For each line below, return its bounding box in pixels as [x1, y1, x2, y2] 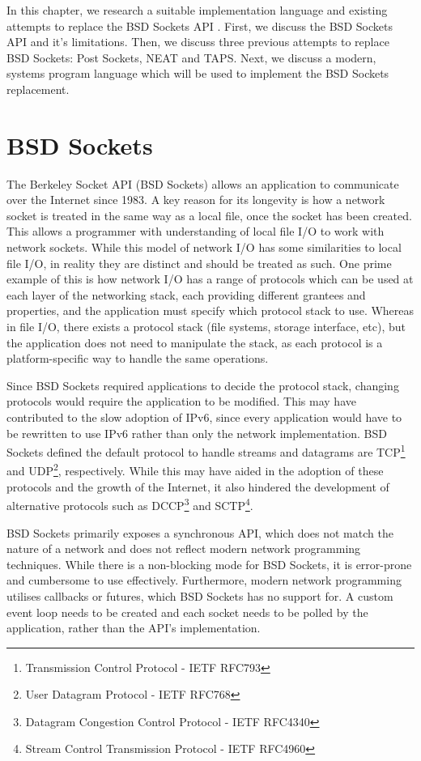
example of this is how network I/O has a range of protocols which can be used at [6, 270, 414, 287]
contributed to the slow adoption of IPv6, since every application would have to [6, 409, 402, 425]
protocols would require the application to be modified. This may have [6, 393, 356, 410]
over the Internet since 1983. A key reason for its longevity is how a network [6, 191, 385, 208]
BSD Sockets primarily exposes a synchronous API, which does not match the [6, 524, 393, 541]
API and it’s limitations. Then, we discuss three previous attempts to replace [6, 33, 389, 50]
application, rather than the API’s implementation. [6, 619, 261, 636]
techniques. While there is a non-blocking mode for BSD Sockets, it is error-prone [6, 555, 412, 572]
